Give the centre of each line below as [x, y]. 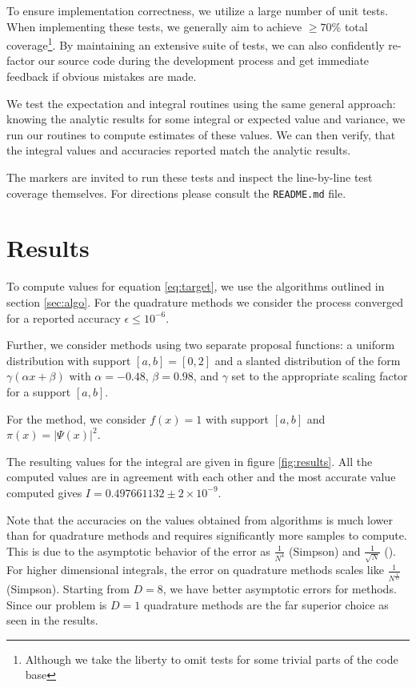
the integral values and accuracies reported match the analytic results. [179, 150]
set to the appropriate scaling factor [320, 376]
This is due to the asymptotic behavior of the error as [138, 550]
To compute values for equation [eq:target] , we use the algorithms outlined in [196, 286]
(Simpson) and [325, 550]
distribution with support [69, 360]
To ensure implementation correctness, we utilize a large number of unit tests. [197, 10]
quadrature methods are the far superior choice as [266, 604]
